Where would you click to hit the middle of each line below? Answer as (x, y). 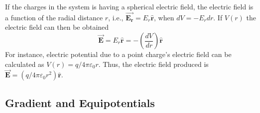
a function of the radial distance (54, 17)
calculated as (25, 64)
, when (164, 17)
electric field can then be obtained (57, 27)
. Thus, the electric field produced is (153, 64)
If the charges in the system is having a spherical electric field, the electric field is (129, 6)
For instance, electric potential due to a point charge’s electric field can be (118, 54)
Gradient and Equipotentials (80, 102)
